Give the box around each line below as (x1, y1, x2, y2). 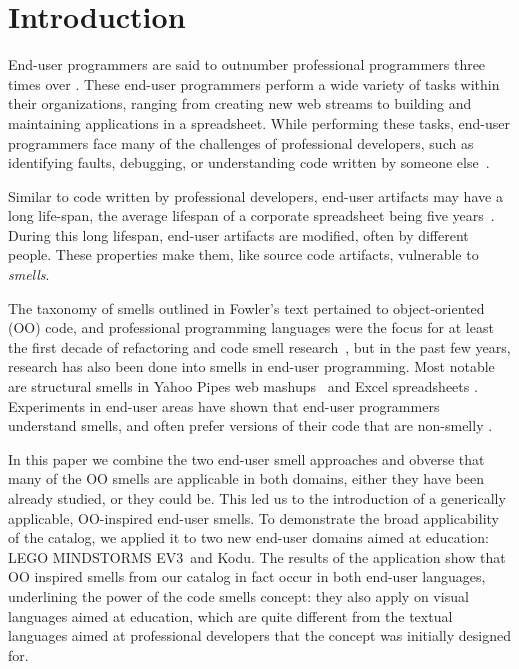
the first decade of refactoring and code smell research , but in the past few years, (8, 336, 511, 357)
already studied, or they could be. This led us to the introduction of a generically (8, 488, 506, 508)
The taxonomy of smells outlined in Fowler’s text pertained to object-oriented (8, 297, 485, 318)
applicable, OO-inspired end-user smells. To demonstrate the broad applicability (8, 507, 499, 528)
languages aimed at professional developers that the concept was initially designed (8, 625, 511, 646)
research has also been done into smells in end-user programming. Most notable (8, 356, 495, 377)
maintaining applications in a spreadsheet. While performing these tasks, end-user (8, 112, 510, 133)
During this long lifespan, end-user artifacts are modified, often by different (8, 224, 469, 245)
